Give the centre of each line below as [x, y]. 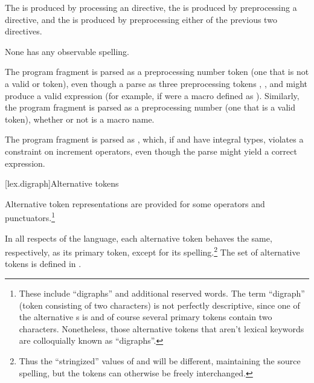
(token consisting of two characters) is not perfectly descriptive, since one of [159, 305]
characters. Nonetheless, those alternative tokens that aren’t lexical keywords [162, 328]
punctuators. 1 [30, 217]
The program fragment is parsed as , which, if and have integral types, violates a [154, 139]
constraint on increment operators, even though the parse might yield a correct [151, 151]
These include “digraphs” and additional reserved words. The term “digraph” [162, 293]
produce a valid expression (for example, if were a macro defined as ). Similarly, [152, 95]
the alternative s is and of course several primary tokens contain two [146, 317]
